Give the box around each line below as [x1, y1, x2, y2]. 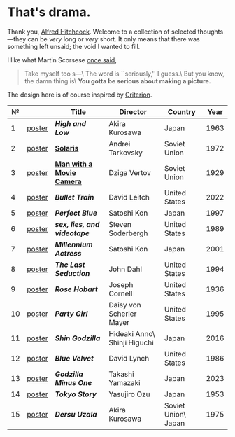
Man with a [55, 159, 93, 169]
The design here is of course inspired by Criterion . [7, 90, 152, 99]
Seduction [55, 268, 90, 278]
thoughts [197, 27, 224, 36]
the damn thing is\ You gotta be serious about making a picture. [24, 76, 211, 85]
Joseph [108, 279, 134, 289]
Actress [55, 248, 82, 258]
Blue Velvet [55, 353, 94, 363]
